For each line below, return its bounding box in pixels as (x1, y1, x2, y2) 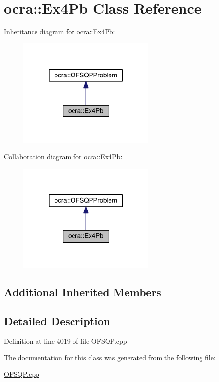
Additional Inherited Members (4, 284, 161, 299)
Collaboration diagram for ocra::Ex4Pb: (4, 152, 123, 162)
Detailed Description (4, 313, 110, 328)
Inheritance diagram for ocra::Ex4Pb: (4, 26, 115, 37)
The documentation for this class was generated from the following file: (4, 352, 216, 362)
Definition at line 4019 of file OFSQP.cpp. (4, 336, 129, 346)
